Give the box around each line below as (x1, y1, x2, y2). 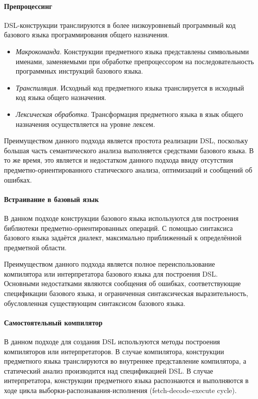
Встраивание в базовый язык (4, 194, 99, 204)
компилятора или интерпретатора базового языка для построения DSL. (4, 268, 218, 279)
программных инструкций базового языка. (15, 66, 143, 76)
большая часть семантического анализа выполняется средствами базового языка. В (4, 145, 254, 155)
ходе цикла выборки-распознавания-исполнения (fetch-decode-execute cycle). (4, 385, 237, 396)
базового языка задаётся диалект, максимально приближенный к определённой (4, 232, 242, 243)
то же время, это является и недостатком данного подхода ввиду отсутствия (4, 155, 233, 165)
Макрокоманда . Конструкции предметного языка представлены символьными (15, 46, 249, 56)
